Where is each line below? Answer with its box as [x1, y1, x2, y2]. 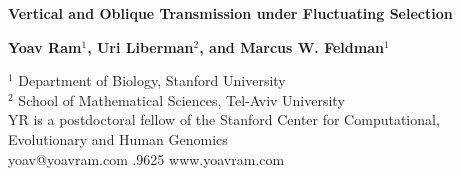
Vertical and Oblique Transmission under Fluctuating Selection [8, 3, 453, 23]
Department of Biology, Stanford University [18, 70, 286, 91]
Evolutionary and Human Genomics [8, 128, 228, 149]
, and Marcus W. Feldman [199, 36, 384, 57]
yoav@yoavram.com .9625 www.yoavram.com [8, 148, 285, 169]
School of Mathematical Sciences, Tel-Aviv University [18, 89, 345, 110]
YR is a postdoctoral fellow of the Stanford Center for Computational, [8, 109, 440, 130]
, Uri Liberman [87, 36, 194, 57]
